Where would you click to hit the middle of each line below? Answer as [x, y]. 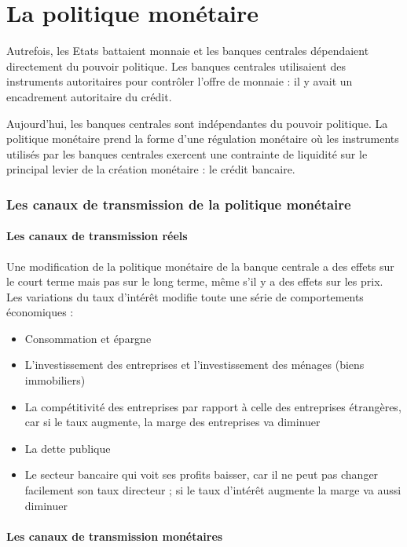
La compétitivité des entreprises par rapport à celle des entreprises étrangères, [213, 406]
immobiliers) [55, 380]
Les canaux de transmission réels [97, 236]
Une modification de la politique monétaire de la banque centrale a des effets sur [200, 266]
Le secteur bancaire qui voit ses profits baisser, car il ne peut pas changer [202, 474]
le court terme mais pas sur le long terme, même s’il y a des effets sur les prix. [195, 281]
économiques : [40, 312]
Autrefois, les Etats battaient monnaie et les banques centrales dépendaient [188, 51]
